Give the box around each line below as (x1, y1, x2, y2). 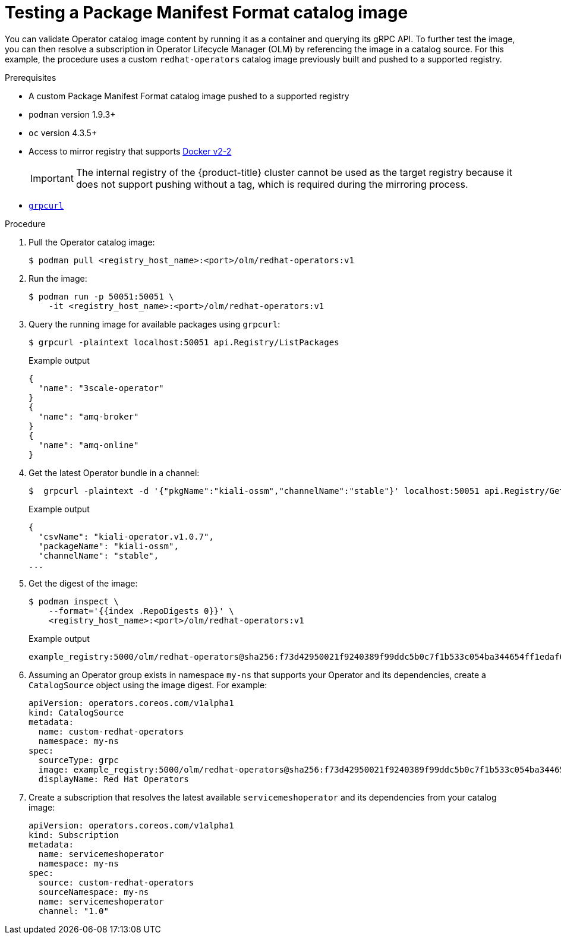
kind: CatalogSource (29, 707, 124, 717)
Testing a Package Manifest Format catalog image (5, 2, 408, 23)
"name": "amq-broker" (38, 411, 139, 421)
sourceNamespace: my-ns (38, 887, 149, 897)
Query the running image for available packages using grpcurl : (29, 319, 280, 329)
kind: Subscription (29, 830, 119, 840)
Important (30, 172, 74, 184)
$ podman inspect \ (29, 596, 119, 606)
